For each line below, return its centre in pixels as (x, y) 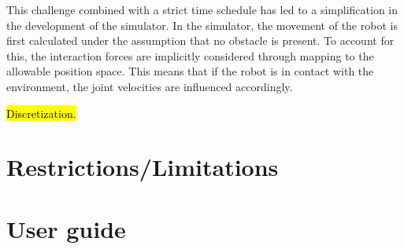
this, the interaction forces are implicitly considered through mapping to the (190, 55)
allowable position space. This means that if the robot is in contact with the (190, 71)
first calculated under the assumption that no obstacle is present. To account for (200, 40)
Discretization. (41, 113)
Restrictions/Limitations (143, 167)
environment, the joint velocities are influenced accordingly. (150, 86)
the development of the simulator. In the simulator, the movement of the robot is (202, 25)
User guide (66, 228)
